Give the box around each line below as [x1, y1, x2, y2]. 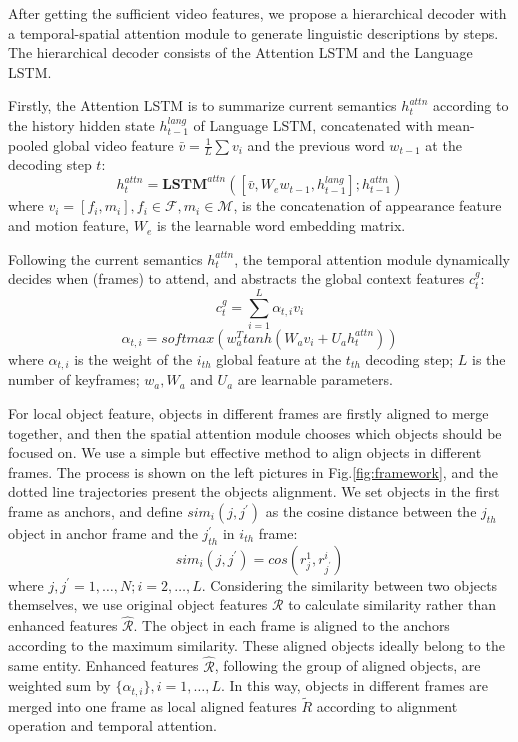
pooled [8, 134, 49, 155]
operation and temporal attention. [8, 715, 217, 736]
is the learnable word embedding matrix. [156, 215, 406, 236]
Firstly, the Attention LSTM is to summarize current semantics [8, 95, 397, 116]
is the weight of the [74, 348, 193, 369]
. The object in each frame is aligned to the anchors [133, 615, 450, 636]
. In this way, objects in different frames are [220, 675, 489, 696]
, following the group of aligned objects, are [214, 655, 481, 676]
